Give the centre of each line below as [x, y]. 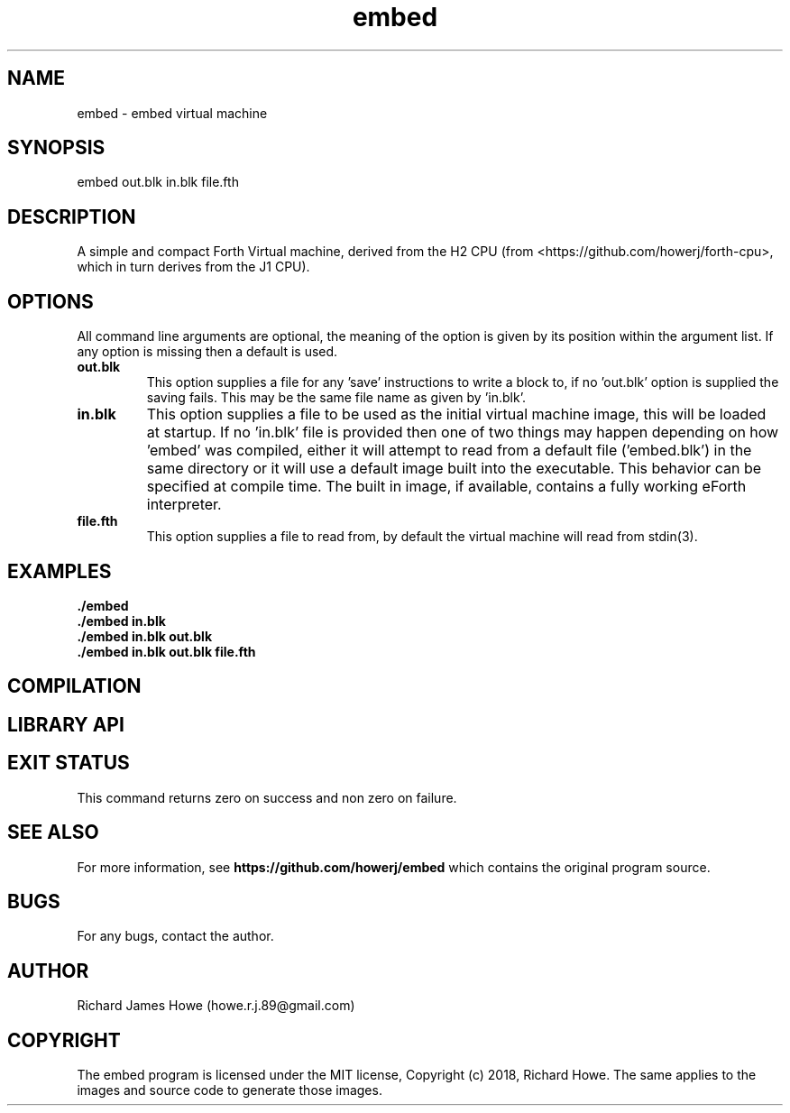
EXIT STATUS [69, 763]
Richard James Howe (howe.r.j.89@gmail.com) [216, 1006]
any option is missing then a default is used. [207, 352]
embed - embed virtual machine [172, 113]
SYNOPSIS [56, 148]
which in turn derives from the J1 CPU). [193, 267]
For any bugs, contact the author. [175, 936]
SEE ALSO [53, 832]
